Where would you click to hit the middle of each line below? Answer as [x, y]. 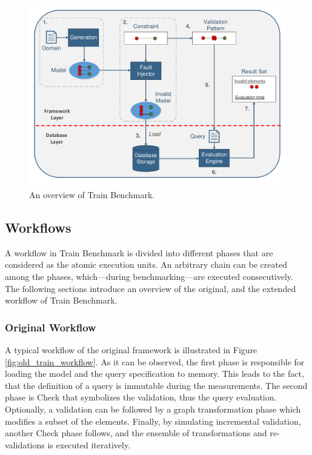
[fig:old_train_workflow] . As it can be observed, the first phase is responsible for [155, 361]
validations [25, 444]
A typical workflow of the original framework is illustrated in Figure [131, 349]
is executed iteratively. [89, 444]
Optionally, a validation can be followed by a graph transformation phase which [153, 409]
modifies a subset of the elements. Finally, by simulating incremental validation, [153, 421]
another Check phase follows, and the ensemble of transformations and [136, 433]
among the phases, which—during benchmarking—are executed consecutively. [149, 276]
